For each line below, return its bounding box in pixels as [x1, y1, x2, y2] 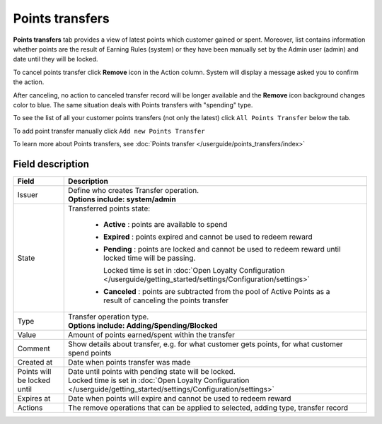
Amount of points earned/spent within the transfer [68, 329, 235, 339]
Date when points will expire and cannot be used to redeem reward [68, 393, 291, 403]
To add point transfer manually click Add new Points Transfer [13, 126, 205, 135]
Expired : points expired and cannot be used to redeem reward [103, 232, 313, 242]
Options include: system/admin [68, 194, 176, 204]
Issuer [17, 189, 38, 199]
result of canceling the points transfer [103, 295, 229, 305]
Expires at [17, 393, 51, 403]
